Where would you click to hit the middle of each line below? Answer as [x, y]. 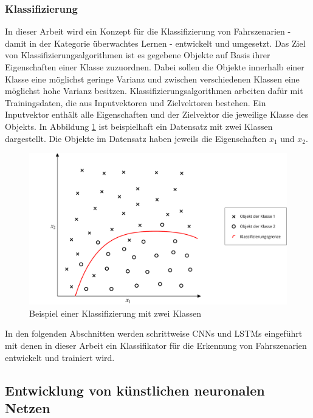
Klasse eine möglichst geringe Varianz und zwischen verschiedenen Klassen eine [152, 79]
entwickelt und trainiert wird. [60, 357]
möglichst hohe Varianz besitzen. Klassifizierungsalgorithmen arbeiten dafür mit [154, 91]
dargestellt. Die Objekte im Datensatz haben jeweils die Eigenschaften [136, 138]
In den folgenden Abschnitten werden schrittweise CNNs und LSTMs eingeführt [154, 333]
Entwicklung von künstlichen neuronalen [135, 390]
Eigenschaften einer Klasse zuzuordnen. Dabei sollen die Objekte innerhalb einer [155, 67]
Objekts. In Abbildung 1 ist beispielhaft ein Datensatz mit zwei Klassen [139, 126]
